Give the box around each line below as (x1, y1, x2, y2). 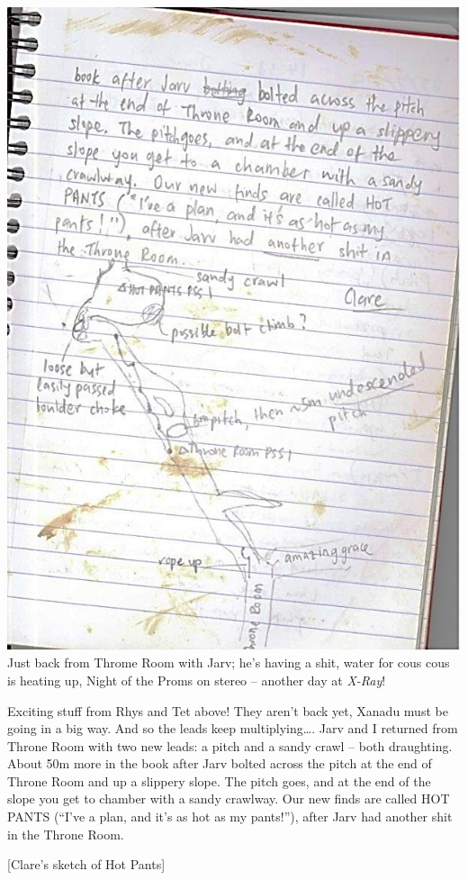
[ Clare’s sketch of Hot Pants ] (7, 855, 166, 874)
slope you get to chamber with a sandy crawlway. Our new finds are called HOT (7, 789, 450, 808)
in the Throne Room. (7, 824, 124, 843)
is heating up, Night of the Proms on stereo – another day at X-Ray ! (7, 670, 386, 689)
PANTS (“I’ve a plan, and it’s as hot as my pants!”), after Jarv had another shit (7, 807, 453, 826)
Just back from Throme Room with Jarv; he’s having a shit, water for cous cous (7, 653, 450, 672)
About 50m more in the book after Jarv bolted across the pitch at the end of (7, 754, 432, 773)
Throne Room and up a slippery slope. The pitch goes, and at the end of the (7, 771, 431, 790)
